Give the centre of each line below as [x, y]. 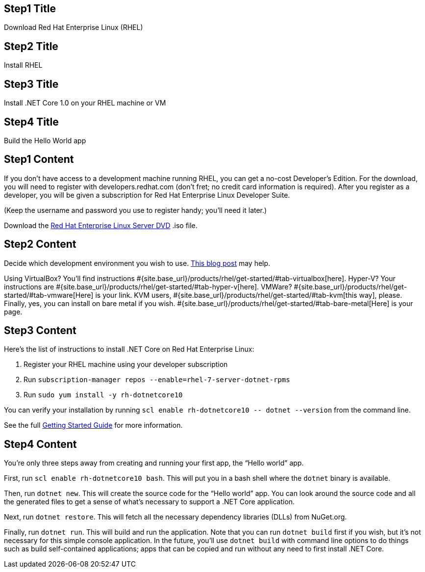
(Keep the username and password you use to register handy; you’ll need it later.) [136, 210]
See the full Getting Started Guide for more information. [93, 425]
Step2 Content [40, 244]
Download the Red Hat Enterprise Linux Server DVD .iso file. [101, 225]
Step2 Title [31, 46]
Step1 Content [39, 159]
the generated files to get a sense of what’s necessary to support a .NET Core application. [150, 502]
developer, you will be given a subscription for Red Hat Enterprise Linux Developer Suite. [147, 195]
